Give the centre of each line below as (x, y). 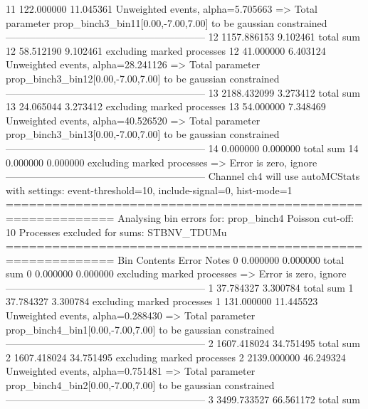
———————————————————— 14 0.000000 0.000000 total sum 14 (182, 148)
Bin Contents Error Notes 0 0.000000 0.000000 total (231, 259)
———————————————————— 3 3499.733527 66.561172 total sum (183, 399)
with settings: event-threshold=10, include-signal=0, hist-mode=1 (149, 190)
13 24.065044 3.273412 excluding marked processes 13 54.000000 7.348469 (166, 106)
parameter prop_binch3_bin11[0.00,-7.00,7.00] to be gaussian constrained (167, 22)
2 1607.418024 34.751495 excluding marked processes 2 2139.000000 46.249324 (176, 357)
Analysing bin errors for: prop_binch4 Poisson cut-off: (236, 217)
